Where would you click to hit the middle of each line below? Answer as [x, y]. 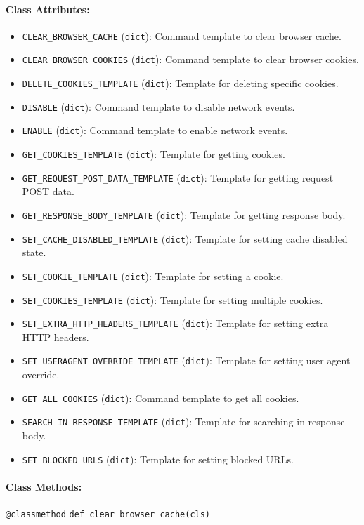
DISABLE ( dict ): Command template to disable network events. [158, 106]
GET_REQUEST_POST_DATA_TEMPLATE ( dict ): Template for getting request [178, 177]
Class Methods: [44, 486]
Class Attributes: [48, 9]
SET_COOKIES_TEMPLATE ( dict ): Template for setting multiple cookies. [173, 299]
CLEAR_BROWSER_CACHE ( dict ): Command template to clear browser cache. [182, 35]
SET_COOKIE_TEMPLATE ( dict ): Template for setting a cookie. [153, 275]
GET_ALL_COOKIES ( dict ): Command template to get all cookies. [161, 398]
